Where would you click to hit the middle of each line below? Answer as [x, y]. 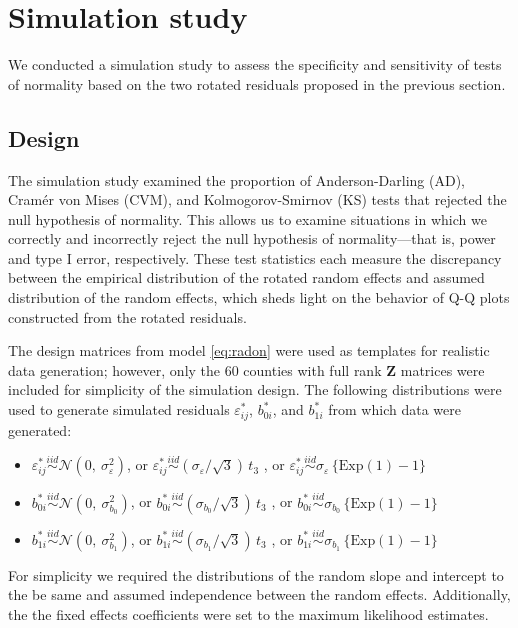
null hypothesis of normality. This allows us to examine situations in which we [247, 218]
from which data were [394, 409]
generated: [40, 429]
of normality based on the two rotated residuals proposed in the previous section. [257, 83]
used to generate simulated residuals [119, 409]
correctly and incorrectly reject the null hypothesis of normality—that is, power [252, 238]
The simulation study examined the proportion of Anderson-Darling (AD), [237, 179]
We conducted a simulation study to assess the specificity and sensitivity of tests [255, 64]
